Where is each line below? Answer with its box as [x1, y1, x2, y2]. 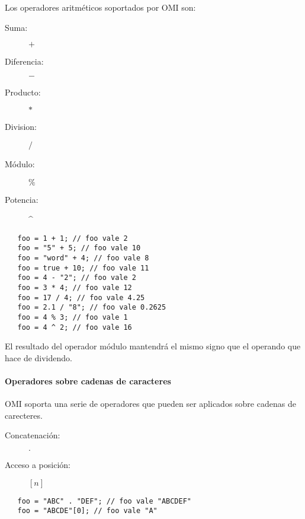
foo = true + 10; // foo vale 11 [17, 263, 149, 272]
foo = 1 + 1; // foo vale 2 [17, 234, 128, 243]
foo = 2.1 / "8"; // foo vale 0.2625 [17, 303, 166, 312]
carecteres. [5, 409, 43, 421]
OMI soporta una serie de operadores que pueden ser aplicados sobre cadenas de [5, 397, 296, 410]
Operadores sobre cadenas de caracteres [5, 375, 171, 387]
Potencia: [5, 193, 38, 205]
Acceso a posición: [5, 458, 70, 471]
